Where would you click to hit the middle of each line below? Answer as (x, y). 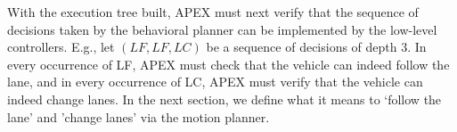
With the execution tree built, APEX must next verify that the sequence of (213, 12)
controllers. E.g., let (61, 47)
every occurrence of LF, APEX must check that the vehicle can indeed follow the (228, 64)
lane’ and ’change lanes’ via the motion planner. (139, 116)
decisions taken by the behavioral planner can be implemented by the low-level (222, 29)
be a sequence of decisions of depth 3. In (316, 47)
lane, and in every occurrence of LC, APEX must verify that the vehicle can (215, 82)
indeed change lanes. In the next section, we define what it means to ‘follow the (224, 99)
